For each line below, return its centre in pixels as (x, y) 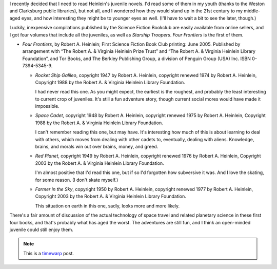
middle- (252, 11)
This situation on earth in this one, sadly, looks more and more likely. (107, 206)
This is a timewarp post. (49, 253)
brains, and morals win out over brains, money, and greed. (97, 147)
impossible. (47, 106)
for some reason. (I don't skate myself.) (77, 180)
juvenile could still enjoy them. (42, 229)
